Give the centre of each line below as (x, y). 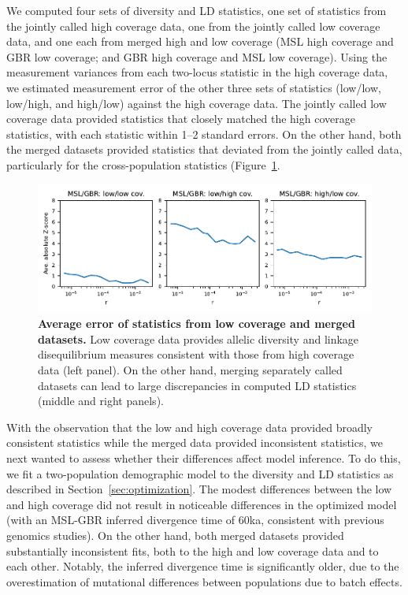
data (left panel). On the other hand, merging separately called (190, 369)
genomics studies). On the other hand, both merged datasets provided (175, 535)
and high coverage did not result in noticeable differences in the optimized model (202, 504)
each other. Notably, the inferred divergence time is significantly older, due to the (203, 566)
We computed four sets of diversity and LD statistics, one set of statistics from (197, 10)
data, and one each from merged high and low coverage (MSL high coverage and (200, 41)
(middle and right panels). (101, 401)
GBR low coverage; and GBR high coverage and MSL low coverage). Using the (197, 56)
